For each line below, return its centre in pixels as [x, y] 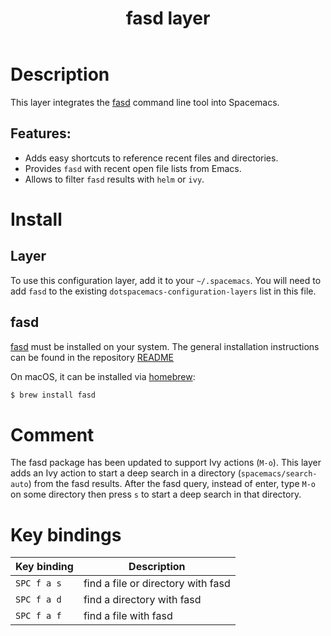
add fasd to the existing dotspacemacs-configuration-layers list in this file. [163, 291]
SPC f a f [38, 616]
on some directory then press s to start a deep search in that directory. [156, 494]
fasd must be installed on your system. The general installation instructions [165, 346]
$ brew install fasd [53, 395]
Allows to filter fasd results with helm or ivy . [114, 179]
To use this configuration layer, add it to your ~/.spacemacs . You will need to [166, 280]
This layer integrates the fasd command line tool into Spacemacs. [145, 102]
